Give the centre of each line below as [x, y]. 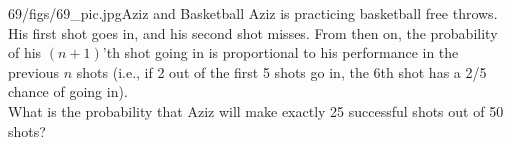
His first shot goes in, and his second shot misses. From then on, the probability [253, 32]
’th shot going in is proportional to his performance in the [280, 52]
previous [34, 71]
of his [25, 52]
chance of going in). [68, 91]
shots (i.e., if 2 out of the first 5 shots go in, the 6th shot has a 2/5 [281, 71]
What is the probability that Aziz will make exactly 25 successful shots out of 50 [256, 110]
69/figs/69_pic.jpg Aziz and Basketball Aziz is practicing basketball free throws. [253, 13]
